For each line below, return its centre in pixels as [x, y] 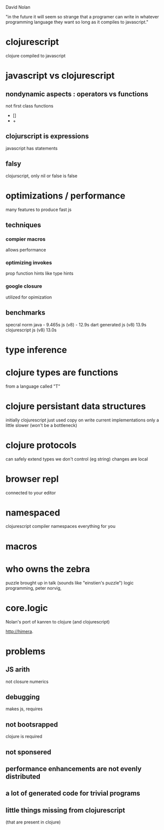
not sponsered [28, 752]
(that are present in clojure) [33, 822]
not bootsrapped [32, 724]
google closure [24, 286]
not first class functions [30, 105]
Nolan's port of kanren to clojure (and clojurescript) [58, 622]
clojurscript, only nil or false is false [42, 176]
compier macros [26, 239]
